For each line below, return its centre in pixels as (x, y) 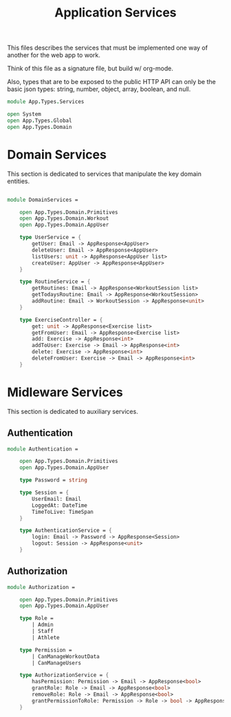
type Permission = (46, 650)
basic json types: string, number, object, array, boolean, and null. (99, 89)
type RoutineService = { (55, 282)
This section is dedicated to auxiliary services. (73, 411)
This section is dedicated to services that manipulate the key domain (104, 174)
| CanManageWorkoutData (66, 656)
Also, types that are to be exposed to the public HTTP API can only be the (112, 82)
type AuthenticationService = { (66, 531)
